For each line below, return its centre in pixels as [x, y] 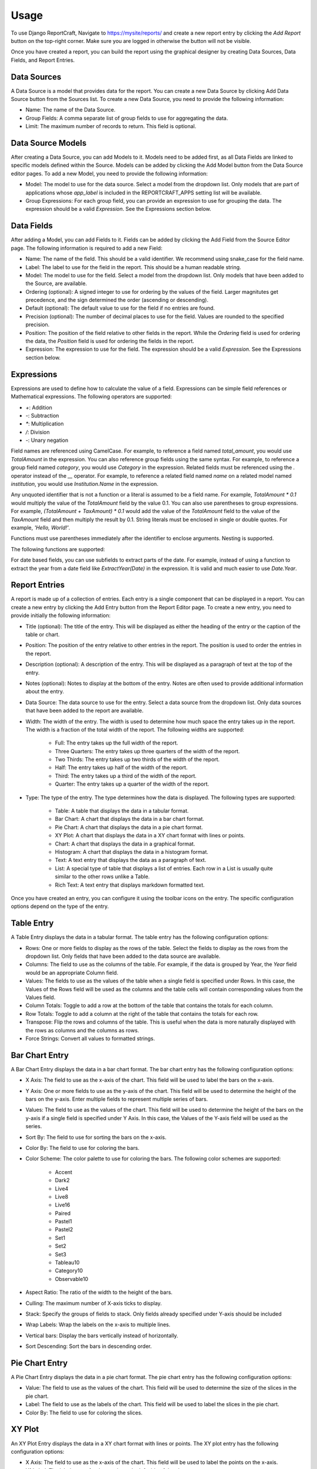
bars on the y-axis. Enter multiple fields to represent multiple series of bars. [117, 1099]
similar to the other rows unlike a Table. [102, 877]
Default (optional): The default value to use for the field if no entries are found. [120, 308]
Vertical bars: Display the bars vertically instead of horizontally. [102, 1335]
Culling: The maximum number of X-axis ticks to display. [94, 1303]
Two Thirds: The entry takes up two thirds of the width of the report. [137, 759]
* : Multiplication [45, 424]
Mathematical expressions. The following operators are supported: [92, 397]
